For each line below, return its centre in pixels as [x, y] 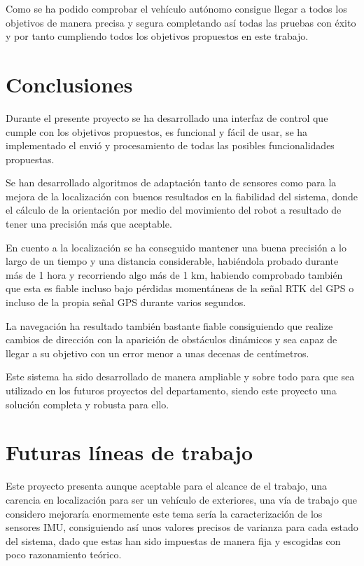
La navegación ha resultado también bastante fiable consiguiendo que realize [169, 325]
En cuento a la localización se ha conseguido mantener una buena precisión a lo [176, 247]
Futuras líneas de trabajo [129, 452]
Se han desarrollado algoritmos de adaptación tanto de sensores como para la [171, 182]
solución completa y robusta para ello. [87, 404]
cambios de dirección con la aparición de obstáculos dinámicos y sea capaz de [171, 339]
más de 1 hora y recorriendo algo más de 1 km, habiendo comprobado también [174, 274]
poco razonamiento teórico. [64, 554]
